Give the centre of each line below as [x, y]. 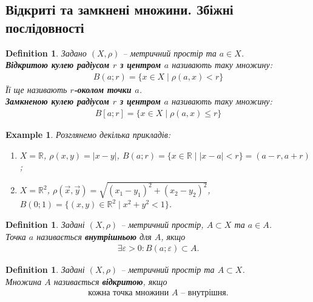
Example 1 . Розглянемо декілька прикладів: [88, 135]
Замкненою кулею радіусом [57, 101]
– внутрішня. [205, 293]
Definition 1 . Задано [46, 53]
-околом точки [103, 89]
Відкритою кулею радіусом [58, 65]
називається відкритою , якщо [110, 281]
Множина [24, 281]
